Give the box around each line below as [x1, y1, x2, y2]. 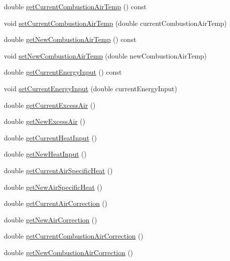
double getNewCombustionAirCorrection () [4, 247, 133, 257]
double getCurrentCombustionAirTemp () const [4, 1, 146, 11]
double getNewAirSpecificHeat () [4, 181, 103, 192]
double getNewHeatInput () [4, 149, 87, 159]
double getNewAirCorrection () [4, 214, 97, 224]
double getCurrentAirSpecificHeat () [4, 165, 113, 175]
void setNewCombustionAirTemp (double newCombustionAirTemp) [4, 50, 207, 60]
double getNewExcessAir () [4, 116, 85, 126]
